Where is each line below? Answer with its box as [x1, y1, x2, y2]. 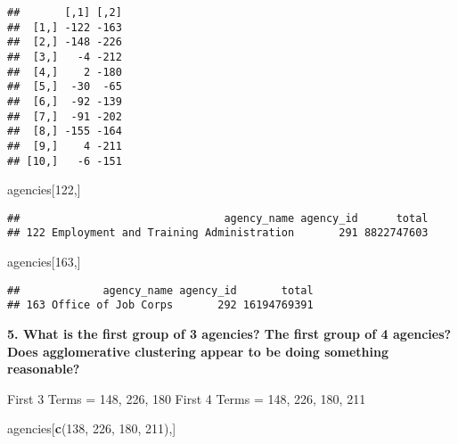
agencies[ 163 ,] [7, 252, 81, 271]
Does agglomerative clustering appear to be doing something [7, 341, 389, 360]
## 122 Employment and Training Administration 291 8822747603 [7, 226, 429, 240]
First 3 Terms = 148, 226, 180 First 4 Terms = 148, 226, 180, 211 [7, 389, 366, 407]
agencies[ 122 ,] [7, 180, 81, 199]
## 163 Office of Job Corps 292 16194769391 [7, 299, 314, 312]
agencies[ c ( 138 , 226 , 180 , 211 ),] [7, 419, 176, 438]
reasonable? [7, 359, 80, 378]
